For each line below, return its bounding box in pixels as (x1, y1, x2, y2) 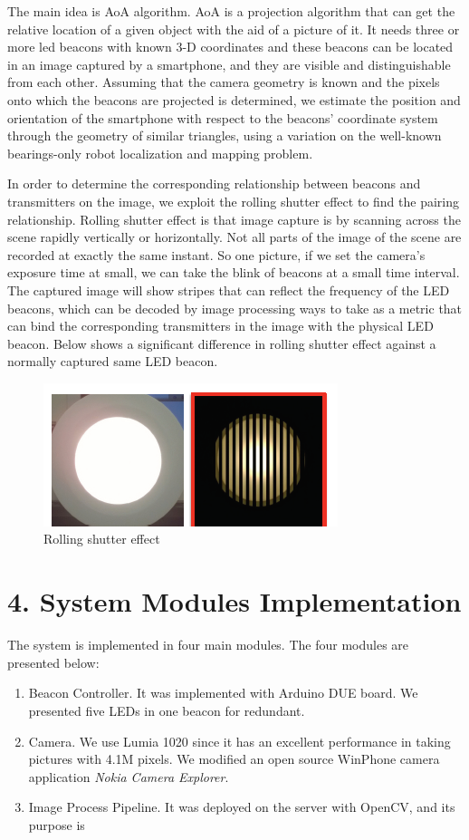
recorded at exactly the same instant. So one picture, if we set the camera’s (7, 245, 426, 264)
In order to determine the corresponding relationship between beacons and (7, 174, 421, 193)
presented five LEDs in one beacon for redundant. (28, 700, 305, 719)
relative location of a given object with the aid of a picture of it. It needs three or (7, 19, 460, 38)
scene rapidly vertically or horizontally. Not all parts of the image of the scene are (7, 227, 462, 246)
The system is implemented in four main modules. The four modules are (7, 635, 409, 654)
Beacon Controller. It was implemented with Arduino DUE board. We (28, 683, 418, 702)
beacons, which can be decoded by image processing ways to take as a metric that (7, 298, 463, 317)
